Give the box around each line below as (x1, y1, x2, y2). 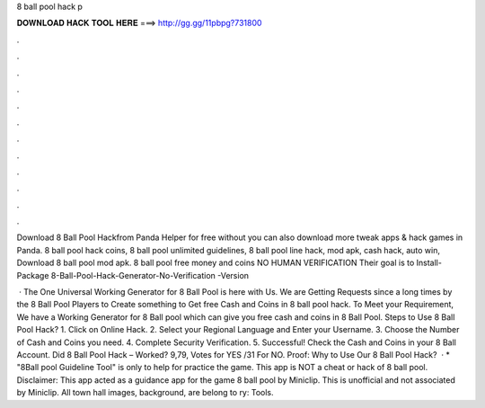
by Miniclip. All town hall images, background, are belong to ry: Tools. (16, 387, 274, 398)
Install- (416, 257, 442, 269)
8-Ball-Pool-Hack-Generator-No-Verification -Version (50, 270, 250, 280)
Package (16, 270, 49, 280)
